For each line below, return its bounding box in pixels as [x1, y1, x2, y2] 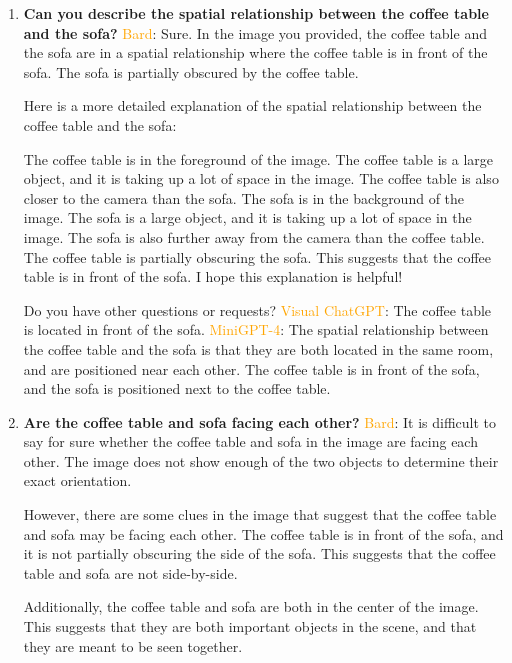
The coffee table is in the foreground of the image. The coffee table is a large [23, 148, 493, 169]
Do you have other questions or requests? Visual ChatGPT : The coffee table [23, 299, 492, 320]
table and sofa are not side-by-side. [23, 562, 238, 583]
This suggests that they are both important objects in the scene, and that [23, 616, 477, 637]
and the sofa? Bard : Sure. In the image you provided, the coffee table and [23, 22, 487, 43]
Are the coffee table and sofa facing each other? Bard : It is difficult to [23, 411, 497, 432]
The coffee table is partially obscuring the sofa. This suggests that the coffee [23, 246, 492, 267]
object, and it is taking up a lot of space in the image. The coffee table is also [23, 168, 499, 189]
